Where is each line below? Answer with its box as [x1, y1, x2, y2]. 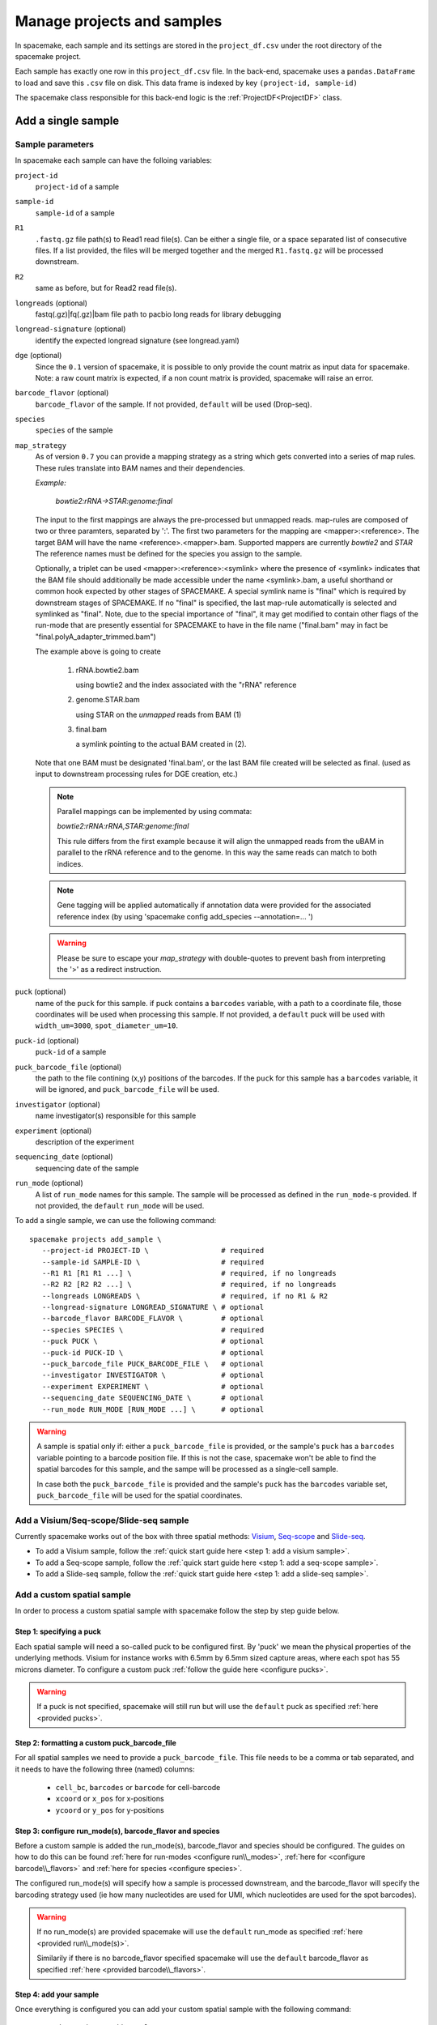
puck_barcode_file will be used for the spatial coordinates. [36, 1490, 243, 1500]
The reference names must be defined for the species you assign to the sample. [35, 548, 303, 558]
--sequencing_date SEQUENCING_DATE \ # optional [41, 1393, 265, 1403]
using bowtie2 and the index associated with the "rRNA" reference [75, 680, 297, 689]
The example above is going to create [35, 646, 161, 656]
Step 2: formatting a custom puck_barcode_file [15, 1737, 177, 1747]
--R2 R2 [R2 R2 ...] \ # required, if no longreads [41, 1280, 337, 1290]
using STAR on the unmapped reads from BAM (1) [75, 710, 242, 719]
